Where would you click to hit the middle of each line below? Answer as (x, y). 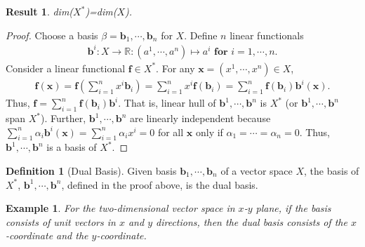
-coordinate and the (47, 235)
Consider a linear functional (66, 68)
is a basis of (72, 147)
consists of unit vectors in (61, 221)
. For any (175, 68)
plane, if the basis (293, 208)
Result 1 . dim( (40, 11)
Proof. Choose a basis (52, 35)
